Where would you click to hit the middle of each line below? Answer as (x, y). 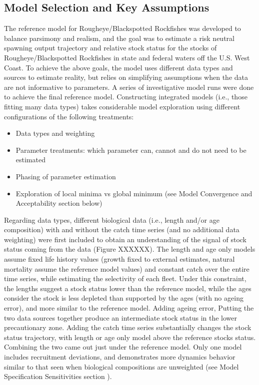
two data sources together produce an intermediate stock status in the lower (121, 317)
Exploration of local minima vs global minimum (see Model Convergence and (134, 193)
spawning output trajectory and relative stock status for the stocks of (110, 48)
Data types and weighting (55, 133)
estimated (30, 160)
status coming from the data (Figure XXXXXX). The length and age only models (130, 249)
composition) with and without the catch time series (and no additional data (122, 229)
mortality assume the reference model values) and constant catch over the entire (127, 268)
